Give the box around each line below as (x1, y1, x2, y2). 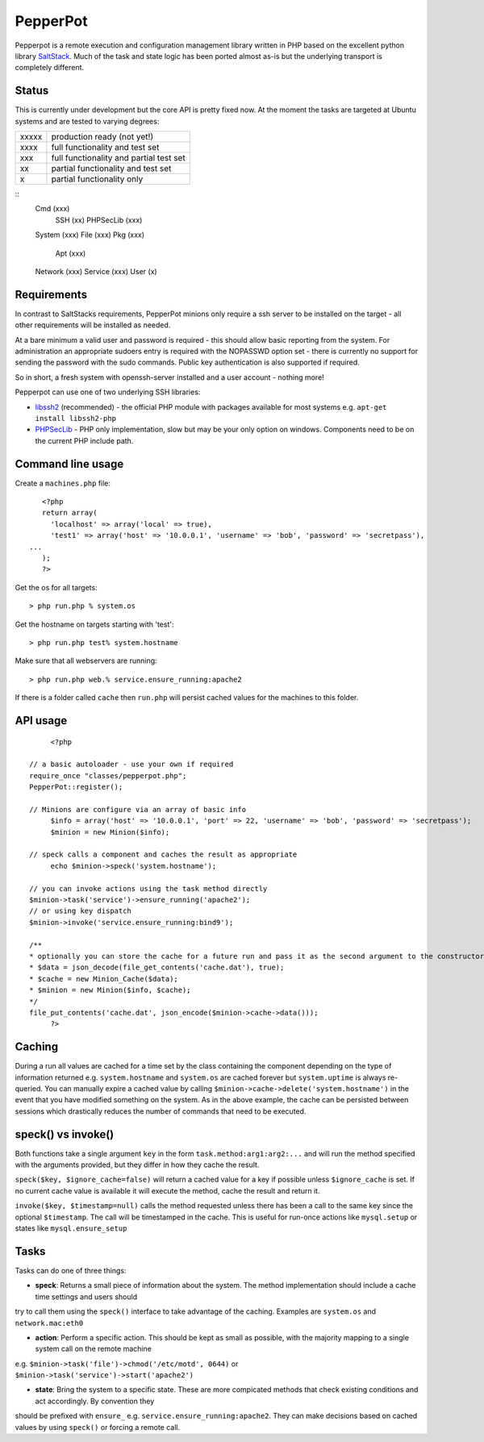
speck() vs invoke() (15, 1127, 115, 1141)
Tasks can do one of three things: (15, 1265, 127, 1275)
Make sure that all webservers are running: (15, 656, 157, 665)
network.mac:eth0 (15, 1319, 84, 1327)
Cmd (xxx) (35, 204, 70, 214)
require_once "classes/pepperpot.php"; (29, 771, 187, 780)
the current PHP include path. (35, 436, 134, 445)
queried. (15, 1084, 44, 1094)
